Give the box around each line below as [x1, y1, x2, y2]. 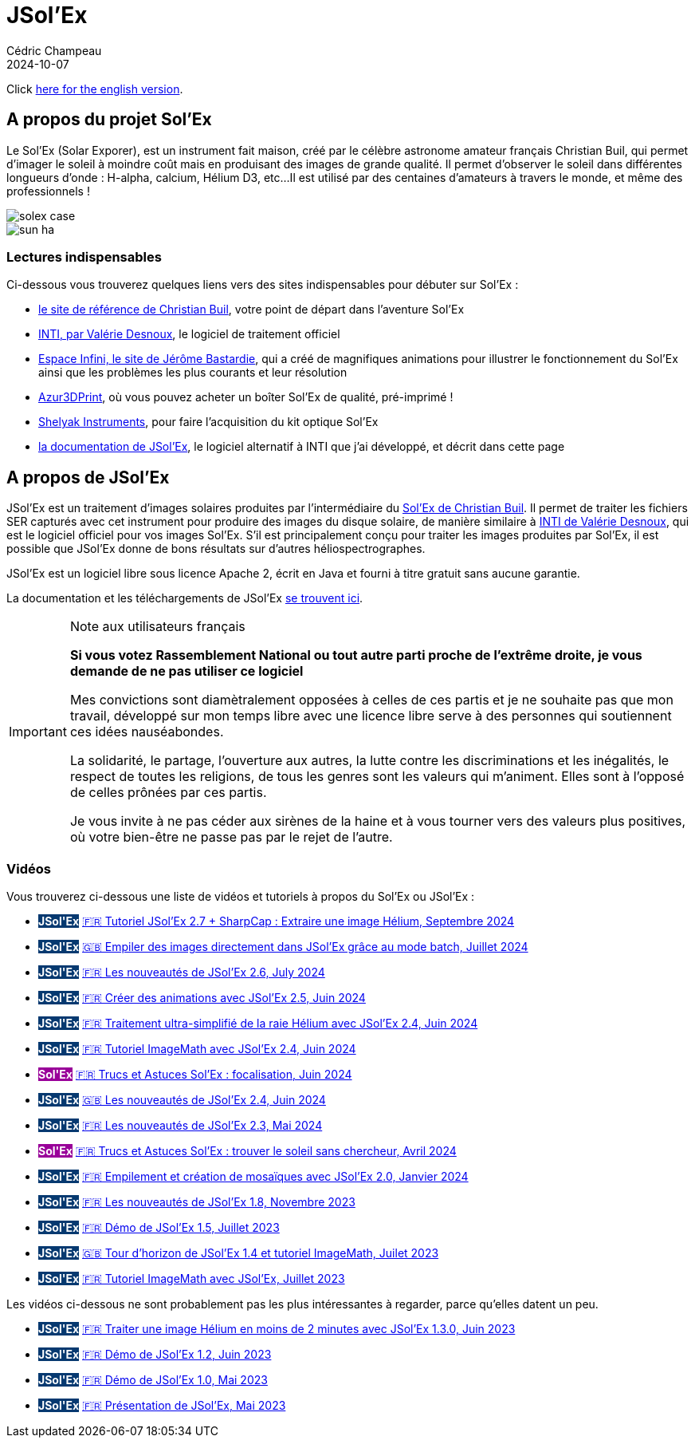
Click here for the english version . [6, 81, 183, 96]
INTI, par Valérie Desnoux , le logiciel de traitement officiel [38, 327, 340, 341]
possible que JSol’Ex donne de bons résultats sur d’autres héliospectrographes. [6, 542, 426, 556]
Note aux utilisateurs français [69, 618, 245, 635]
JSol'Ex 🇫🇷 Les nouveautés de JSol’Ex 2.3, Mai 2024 [38, 1118, 323, 1132]
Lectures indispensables [6, 248, 162, 265]
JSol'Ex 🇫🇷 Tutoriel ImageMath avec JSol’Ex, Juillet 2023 [38, 1271, 345, 1285]
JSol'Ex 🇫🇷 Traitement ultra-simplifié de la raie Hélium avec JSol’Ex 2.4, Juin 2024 [38, 1016, 478, 1030]
